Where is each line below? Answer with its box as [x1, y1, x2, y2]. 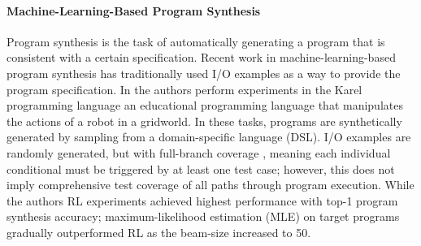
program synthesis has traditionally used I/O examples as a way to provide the [7, 64, 401, 81]
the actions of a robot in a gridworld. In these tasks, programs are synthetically [7, 112, 402, 129]
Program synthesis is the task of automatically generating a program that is [7, 32, 385, 50]
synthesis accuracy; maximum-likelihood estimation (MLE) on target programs [7, 208, 400, 225]
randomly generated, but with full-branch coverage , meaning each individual [7, 144, 391, 161]
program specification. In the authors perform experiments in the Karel [7, 80, 362, 97]
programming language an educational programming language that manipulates [7, 97, 403, 114]
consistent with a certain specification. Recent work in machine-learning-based [7, 49, 396, 66]
